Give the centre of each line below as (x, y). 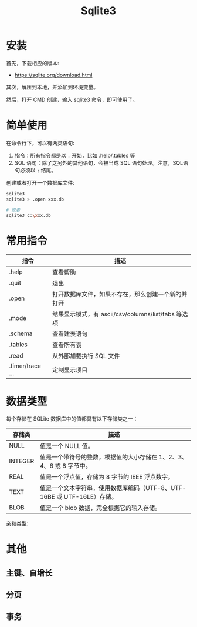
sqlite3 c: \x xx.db (28, 215)
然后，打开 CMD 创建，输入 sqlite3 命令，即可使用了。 (72, 99)
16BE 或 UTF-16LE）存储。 (79, 497)
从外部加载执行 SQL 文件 (86, 356)
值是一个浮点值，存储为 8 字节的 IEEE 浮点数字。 (107, 477)
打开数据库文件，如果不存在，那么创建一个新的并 (120, 294)
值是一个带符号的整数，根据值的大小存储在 (99, 457)
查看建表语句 (70, 334)
